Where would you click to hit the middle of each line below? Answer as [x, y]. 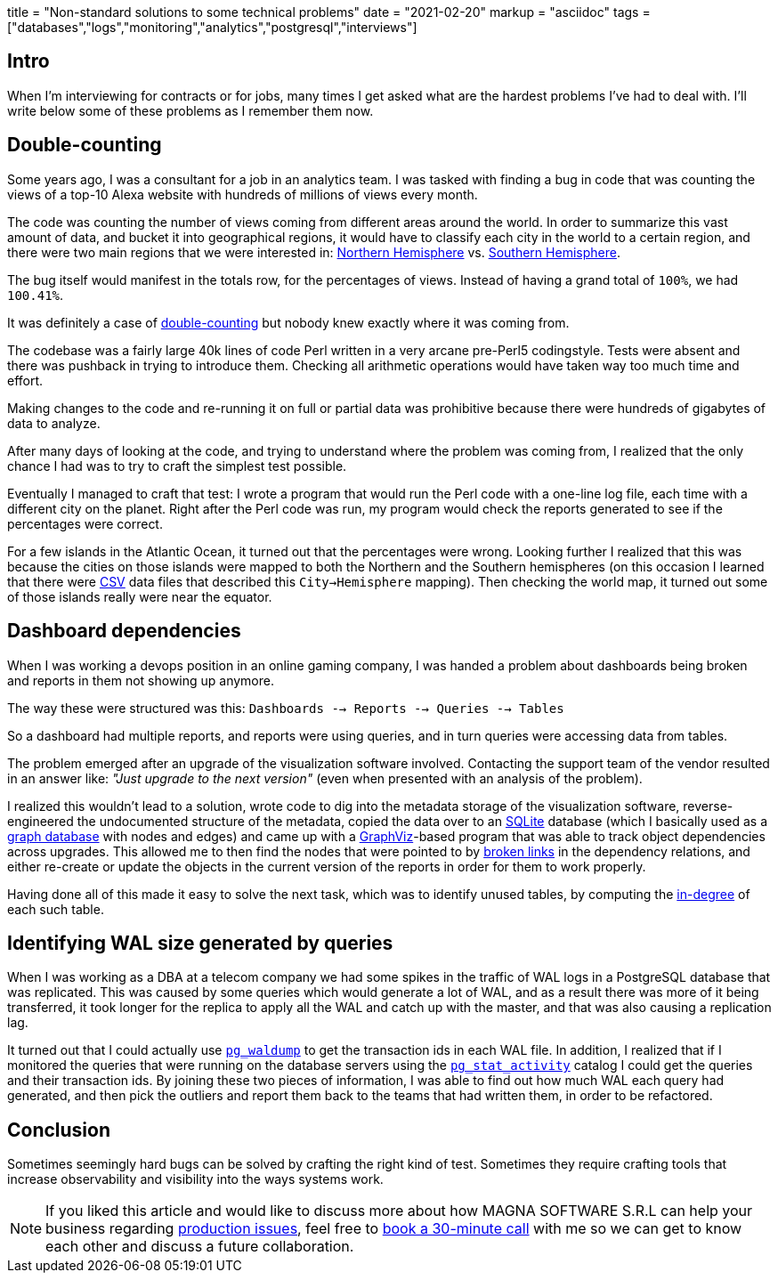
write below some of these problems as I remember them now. [190, 110]
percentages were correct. [85, 523]
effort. [25, 380]
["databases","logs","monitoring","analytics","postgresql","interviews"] [212, 27]
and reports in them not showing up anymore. [141, 680]
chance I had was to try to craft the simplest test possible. [177, 466]
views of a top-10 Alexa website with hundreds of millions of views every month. [243, 194]
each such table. [56, 909]
